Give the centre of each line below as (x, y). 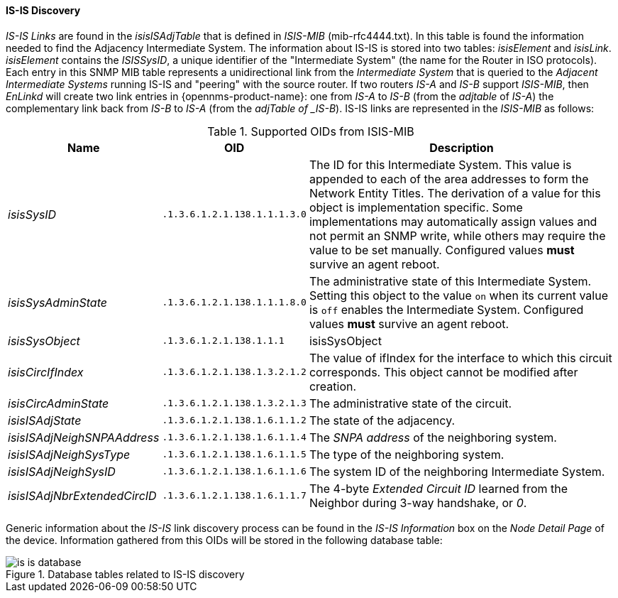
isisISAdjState (45, 420)
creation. (333, 386)
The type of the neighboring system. (407, 454)
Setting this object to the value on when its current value (459, 295)
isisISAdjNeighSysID (62, 471)
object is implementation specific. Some (416, 207)
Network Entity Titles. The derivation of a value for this (455, 193)
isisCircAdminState (59, 403)
